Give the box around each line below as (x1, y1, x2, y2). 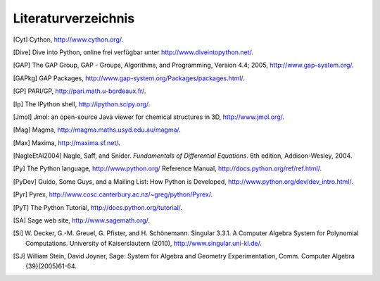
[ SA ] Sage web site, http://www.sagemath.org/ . (13, 216, 151, 225)
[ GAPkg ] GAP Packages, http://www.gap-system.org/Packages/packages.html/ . (13, 74, 246, 82)
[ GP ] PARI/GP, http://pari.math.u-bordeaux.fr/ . (13, 87, 146, 95)
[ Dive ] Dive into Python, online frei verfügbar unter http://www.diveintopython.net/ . (13, 48, 253, 56)
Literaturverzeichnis (13, 11, 135, 26)
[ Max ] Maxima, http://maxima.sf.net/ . (13, 138, 120, 147)
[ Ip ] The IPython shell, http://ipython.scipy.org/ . (13, 99, 151, 108)
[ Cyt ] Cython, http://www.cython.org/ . (13, 35, 124, 44)
